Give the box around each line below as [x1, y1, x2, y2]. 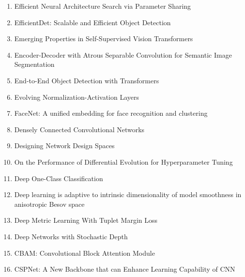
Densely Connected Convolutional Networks [14, 124, 145, 134]
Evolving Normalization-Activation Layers [14, 92, 139, 102]
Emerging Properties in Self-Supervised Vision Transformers [14, 33, 193, 44]
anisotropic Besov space [14, 199, 85, 209]
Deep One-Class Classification [14, 173, 103, 183]
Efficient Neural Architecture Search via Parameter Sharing [14, 1, 191, 11]
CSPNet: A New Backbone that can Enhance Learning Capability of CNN [14, 264, 235, 274]
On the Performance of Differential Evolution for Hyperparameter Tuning [14, 156, 233, 167]
